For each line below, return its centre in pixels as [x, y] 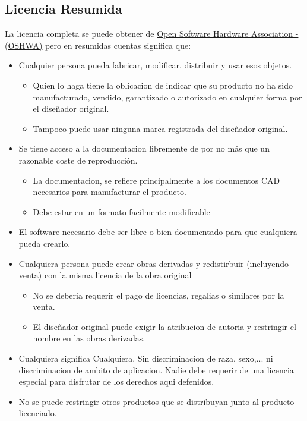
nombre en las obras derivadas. [89, 338]
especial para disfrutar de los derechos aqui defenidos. [116, 381]
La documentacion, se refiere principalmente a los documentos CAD [156, 180]
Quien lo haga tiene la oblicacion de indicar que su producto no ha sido [163, 85]
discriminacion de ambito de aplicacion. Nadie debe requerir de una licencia [156, 370]
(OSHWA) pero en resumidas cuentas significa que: [98, 45]
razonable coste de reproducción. [78, 160]
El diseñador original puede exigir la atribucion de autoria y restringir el [164, 326]
